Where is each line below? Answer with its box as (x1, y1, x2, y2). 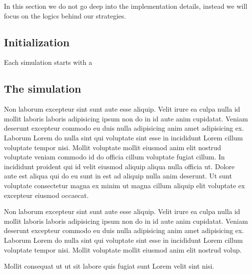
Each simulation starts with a (4, 57, 92, 67)
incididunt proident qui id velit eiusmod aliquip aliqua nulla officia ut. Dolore (4, 161, 235, 171)
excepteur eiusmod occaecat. (4, 190, 89, 200)
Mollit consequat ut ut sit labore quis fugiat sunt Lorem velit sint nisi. (4, 261, 214, 271)
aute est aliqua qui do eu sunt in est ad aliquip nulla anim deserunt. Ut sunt (4, 171, 232, 181)
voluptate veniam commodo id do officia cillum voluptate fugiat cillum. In (4, 152, 225, 162)
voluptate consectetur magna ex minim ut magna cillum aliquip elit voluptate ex (4, 180, 245, 190)
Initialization (4, 34, 70, 49)
